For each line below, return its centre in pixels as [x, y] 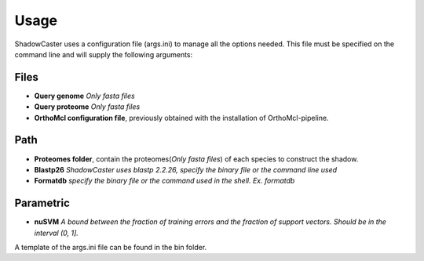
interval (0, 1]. [56, 233]
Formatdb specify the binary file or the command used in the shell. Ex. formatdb [164, 181]
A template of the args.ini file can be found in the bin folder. [111, 247]
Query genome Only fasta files [84, 96]
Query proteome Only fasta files [87, 107]
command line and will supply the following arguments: [104, 54]
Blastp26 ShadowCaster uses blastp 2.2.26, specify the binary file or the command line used [186, 169]
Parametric [42, 203]
